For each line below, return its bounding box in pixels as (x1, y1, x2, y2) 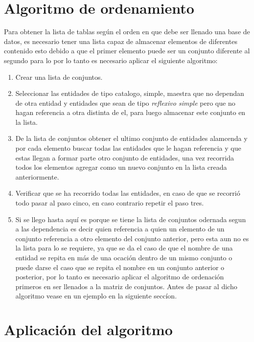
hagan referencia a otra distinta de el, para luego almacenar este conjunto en (15, 107, 246, 117)
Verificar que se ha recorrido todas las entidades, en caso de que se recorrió (15, 188, 240, 198)
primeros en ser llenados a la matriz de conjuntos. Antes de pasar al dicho (15, 281, 237, 291)
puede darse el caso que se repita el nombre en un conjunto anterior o (15, 262, 225, 272)
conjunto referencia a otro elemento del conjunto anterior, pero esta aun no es (15, 233, 249, 243)
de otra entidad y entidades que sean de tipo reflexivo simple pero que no (15, 97, 235, 108)
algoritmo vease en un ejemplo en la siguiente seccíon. (15, 291, 177, 301)
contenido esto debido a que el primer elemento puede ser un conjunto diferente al (4, 46, 250, 56)
